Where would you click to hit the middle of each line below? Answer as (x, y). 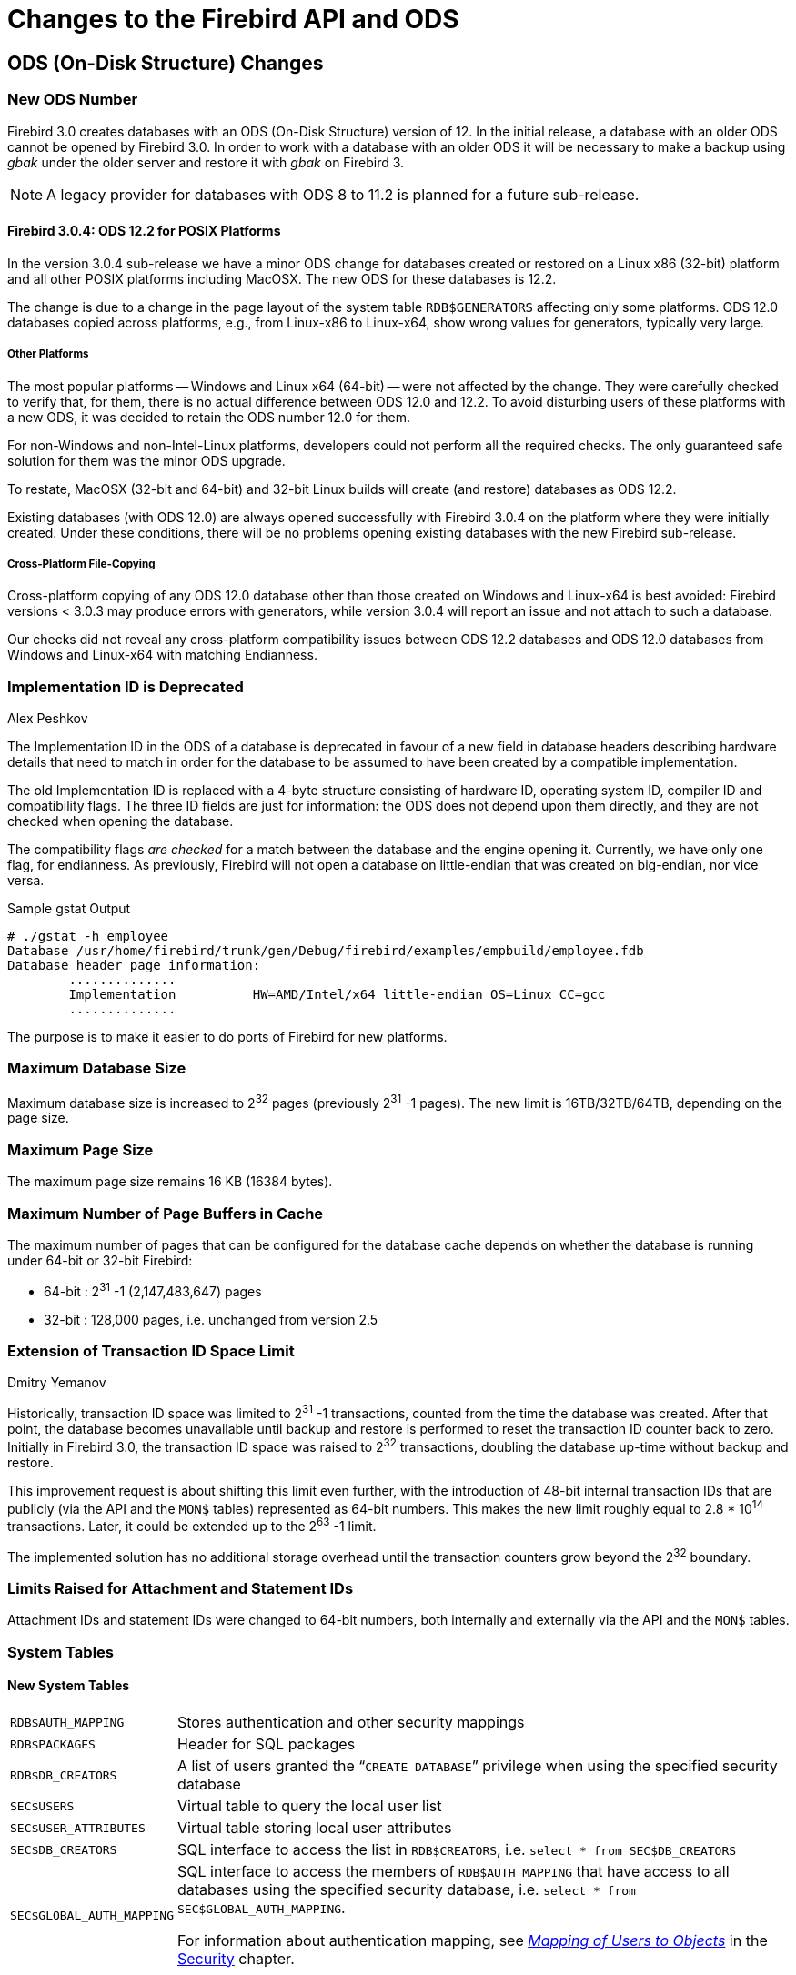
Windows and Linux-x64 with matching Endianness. (162, 655)
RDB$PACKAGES (53, 1744)
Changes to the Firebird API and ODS (233, 19)
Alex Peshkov (48, 719)
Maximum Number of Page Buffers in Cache (166, 1213)
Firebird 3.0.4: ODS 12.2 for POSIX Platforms (144, 231)
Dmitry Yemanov (57, 1383)
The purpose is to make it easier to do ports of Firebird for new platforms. (227, 1037)
